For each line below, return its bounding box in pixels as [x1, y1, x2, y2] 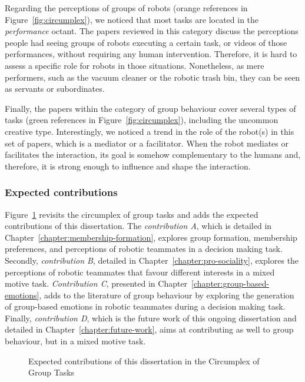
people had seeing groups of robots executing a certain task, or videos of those [5, 36, 287, 48]
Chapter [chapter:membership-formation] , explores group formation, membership [5, 231, 297, 243]
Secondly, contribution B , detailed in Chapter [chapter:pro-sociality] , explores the [5, 254, 299, 266]
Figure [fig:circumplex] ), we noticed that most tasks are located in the [5, 13, 259, 25]
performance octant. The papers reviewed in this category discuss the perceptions [5, 25, 299, 37]
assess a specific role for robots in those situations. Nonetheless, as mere [5, 59, 264, 71]
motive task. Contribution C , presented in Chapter [5, 277, 188, 290]
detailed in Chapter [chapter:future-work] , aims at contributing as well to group [5, 323, 294, 336]
